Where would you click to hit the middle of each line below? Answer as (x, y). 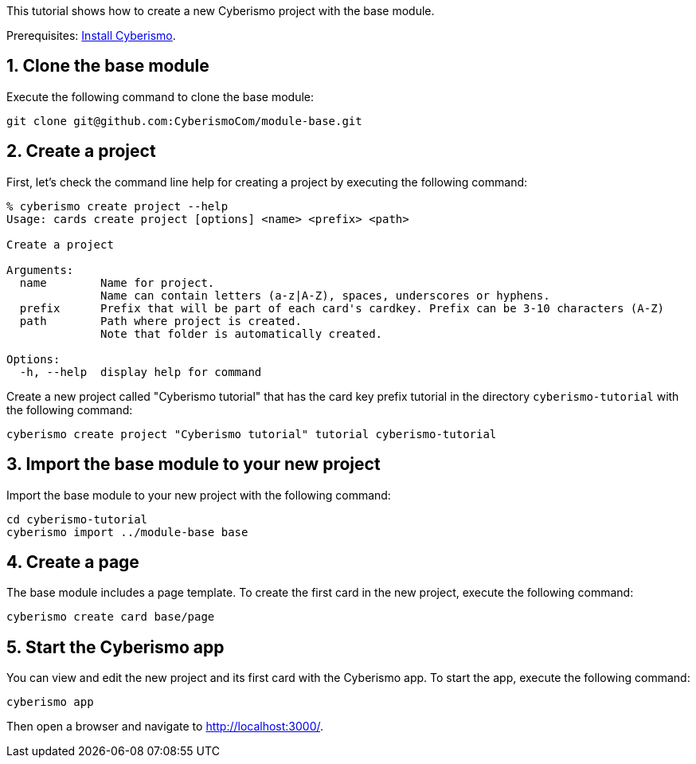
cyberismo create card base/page (111, 617)
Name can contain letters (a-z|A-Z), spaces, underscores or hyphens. (325, 295)
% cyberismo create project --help (117, 206)
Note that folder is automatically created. (242, 333)
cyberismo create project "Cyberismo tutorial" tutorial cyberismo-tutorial (252, 434)
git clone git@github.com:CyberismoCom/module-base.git (184, 121)
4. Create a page (73, 562)
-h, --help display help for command (141, 372)
